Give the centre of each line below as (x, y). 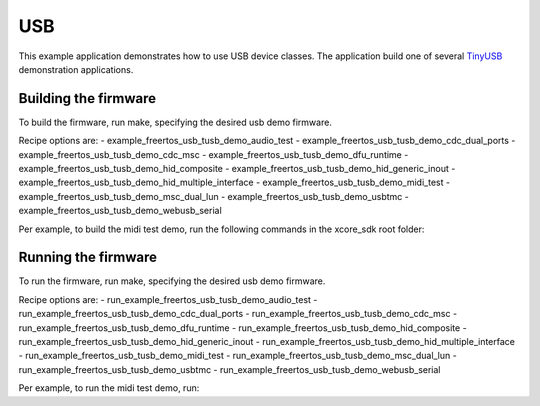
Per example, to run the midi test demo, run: (109, 388)
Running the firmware (87, 257)
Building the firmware (87, 98)
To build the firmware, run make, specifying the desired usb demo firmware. (175, 122)
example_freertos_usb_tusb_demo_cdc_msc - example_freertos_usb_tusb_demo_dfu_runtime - (213, 154)
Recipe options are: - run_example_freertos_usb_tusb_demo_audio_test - (168, 299)
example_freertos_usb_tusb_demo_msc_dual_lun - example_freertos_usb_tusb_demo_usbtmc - (213, 196)
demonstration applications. (76, 69)
